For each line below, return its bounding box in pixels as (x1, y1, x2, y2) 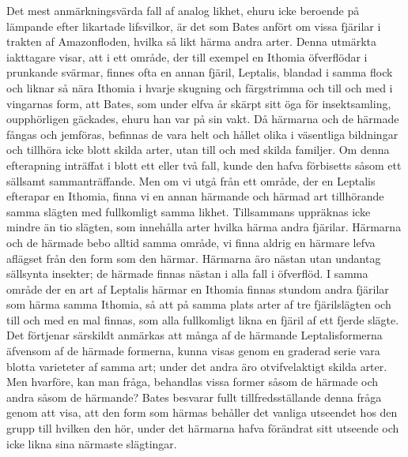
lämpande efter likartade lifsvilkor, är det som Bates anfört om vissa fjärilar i (6, 17, 381, 34)
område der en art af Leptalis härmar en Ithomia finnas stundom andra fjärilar (6, 280, 389, 297)
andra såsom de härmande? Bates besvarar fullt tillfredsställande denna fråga (6, 388, 382, 405)
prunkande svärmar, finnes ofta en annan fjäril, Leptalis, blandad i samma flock (6, 64, 393, 81)
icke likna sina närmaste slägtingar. (6, 435, 177, 451)
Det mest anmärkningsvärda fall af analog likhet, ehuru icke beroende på (6, 2, 360, 18)
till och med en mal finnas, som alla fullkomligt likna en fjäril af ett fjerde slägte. (6, 311, 399, 328)
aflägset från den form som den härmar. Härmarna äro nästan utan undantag (6, 249, 381, 266)
